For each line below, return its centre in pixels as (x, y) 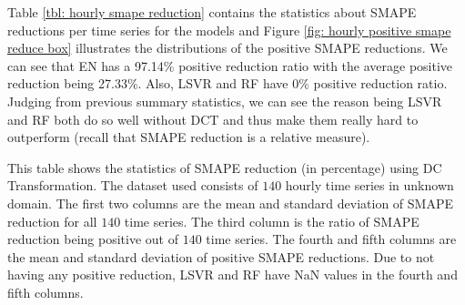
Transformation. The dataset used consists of (133, 185)
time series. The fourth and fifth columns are (331, 239)
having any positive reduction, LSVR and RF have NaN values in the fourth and (232, 274)
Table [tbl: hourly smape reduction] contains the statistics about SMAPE (212, 12)
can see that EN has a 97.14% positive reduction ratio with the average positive (230, 65)
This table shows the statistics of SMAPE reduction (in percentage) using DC (225, 167)
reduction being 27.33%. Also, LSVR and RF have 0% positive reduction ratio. (227, 83)
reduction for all (52, 221)
